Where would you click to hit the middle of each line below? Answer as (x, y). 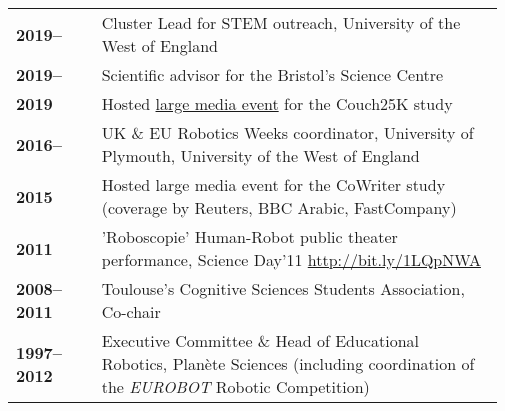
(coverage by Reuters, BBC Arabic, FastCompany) (279, 207)
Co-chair (131, 311)
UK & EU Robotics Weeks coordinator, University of (287, 132)
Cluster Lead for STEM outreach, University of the (281, 22)
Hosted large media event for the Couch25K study (277, 103)
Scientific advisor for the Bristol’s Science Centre (272, 74)
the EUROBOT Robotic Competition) (235, 386)
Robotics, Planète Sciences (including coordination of (288, 363)
